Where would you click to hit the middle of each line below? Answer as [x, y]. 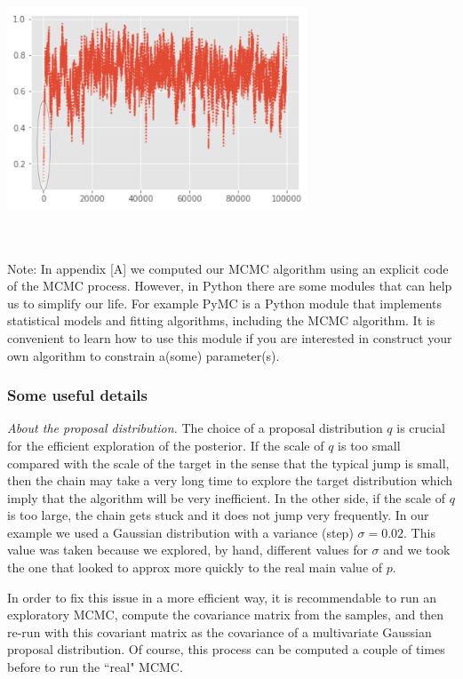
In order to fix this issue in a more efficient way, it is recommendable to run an [222, 597]
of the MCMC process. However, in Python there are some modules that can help [230, 286]
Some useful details [77, 395]
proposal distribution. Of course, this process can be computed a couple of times [226, 649]
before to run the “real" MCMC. [95, 667]
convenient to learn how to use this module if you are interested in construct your [230, 337]
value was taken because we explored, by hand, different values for [188, 550]
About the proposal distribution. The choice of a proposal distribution [195, 428]
